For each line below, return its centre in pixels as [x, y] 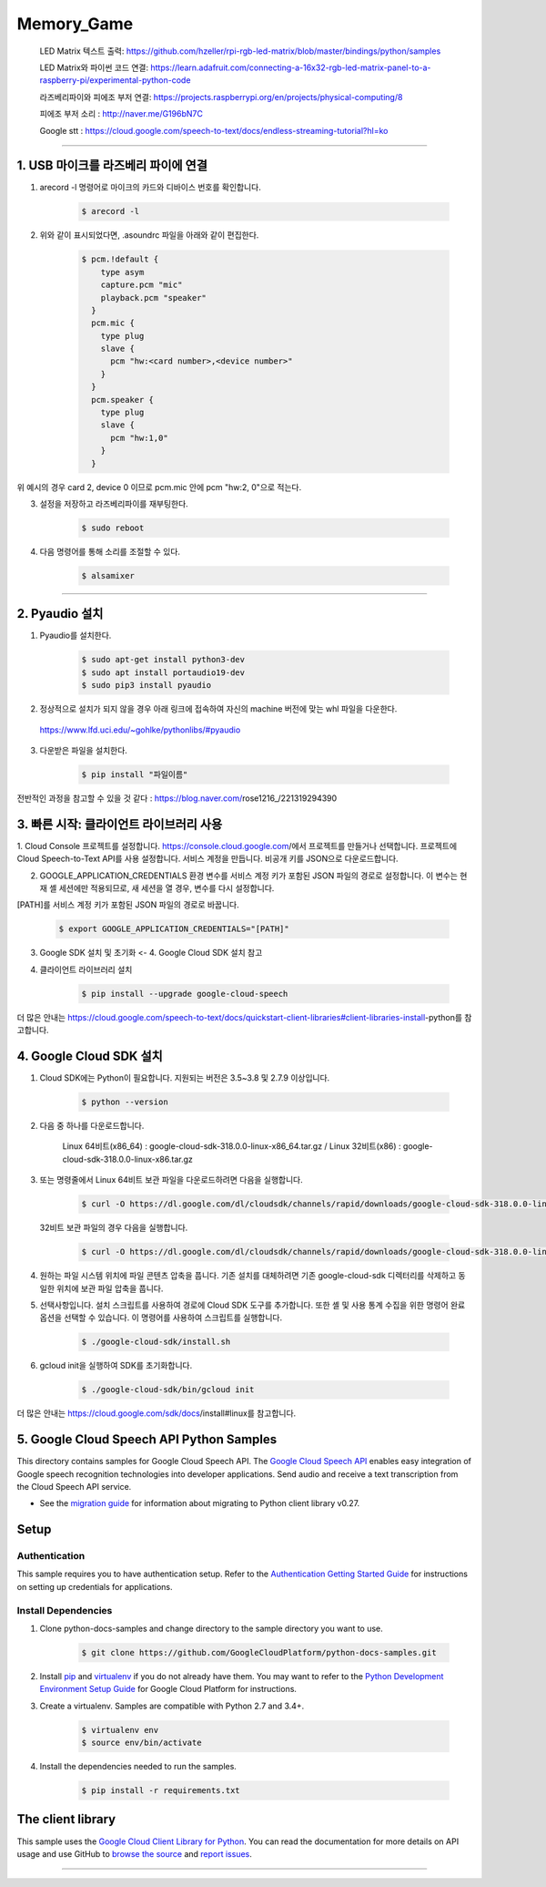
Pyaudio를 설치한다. [76, 636]
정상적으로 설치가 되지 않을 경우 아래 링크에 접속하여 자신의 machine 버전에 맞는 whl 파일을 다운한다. [218, 709]
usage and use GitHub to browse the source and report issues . [134, 1853]
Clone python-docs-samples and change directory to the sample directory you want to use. [212, 1628]
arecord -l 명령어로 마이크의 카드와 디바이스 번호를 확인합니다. [150, 188]
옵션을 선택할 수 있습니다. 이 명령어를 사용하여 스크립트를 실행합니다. [161, 1318]
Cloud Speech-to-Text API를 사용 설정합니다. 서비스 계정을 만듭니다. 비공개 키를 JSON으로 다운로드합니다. [208, 859]
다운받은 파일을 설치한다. [83, 750]
